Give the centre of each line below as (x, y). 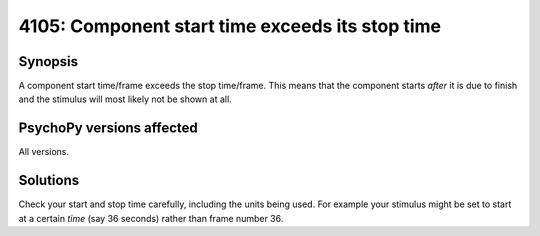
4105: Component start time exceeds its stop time (230, 26)
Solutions (49, 180)
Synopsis (48, 61)
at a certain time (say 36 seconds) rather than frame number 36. (151, 218)
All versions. (44, 152)
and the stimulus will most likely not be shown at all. (125, 99)
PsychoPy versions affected (108, 128)
